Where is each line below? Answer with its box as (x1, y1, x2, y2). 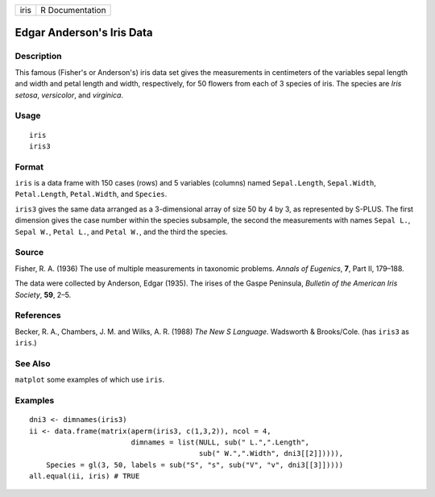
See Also (14, 357, 51, 369)
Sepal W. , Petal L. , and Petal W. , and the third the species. (14, 227, 229, 236)
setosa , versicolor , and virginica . (14, 90, 124, 100)
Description (14, 51, 62, 62)
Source (14, 247, 44, 258)
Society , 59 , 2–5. (14, 290, 72, 299)
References (14, 310, 61, 321)
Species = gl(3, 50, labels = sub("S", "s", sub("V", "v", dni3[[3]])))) (45, 460, 344, 470)
